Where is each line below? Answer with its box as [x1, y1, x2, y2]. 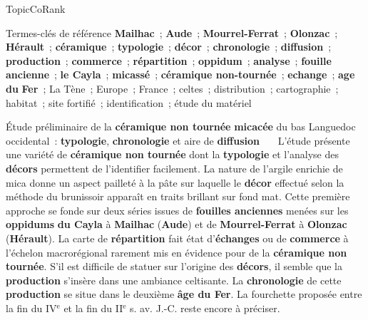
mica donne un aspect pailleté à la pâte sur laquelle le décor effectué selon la [6, 175, 344, 190]
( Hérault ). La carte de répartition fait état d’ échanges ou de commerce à [6, 230, 349, 245]
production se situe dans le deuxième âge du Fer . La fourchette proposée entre [6, 287, 362, 301]
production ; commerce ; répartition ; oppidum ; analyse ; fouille [6, 53, 332, 68]
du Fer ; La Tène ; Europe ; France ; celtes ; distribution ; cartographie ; [6, 81, 339, 96]
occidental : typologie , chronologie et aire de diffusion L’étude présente [6, 133, 350, 148]
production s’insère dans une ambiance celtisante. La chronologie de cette [6, 272, 342, 287]
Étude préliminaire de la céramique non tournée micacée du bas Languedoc [6, 119, 356, 134]
